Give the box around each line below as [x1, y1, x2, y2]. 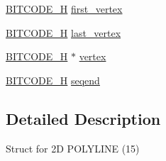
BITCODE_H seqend [6, 72, 100, 87]
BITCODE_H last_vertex [6, 25, 121, 40]
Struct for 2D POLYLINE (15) [6, 140, 140, 155]
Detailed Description [6, 107, 161, 129]
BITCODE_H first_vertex [6, 1, 123, 16]
